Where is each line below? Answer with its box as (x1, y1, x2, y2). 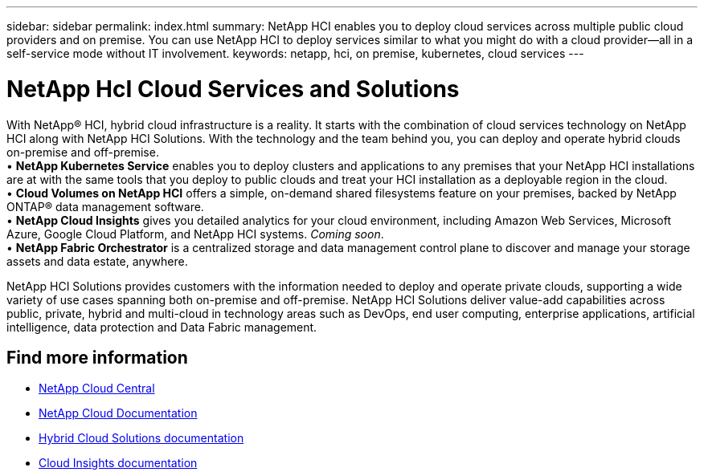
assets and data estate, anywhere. (6, 254, 188, 268)
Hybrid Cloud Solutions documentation (39, 431, 244, 445)
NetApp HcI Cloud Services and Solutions (6, 75, 460, 103)
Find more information (6, 347, 188, 368)
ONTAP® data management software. (6, 199, 204, 214)
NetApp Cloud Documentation (39, 406, 198, 421)
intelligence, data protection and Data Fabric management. (6, 319, 317, 334)
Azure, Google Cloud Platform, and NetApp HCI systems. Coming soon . (6, 226, 384, 241)
